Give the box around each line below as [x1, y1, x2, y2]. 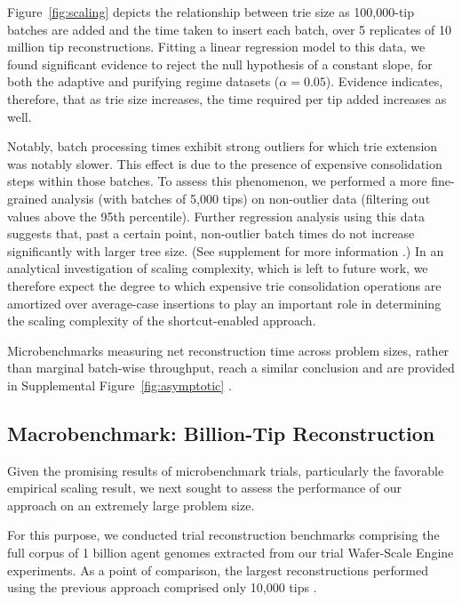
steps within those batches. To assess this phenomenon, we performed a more [7, 172, 427, 190]
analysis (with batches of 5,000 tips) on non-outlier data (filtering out [51, 189, 431, 207]
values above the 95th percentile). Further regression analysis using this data [7, 206, 425, 225]
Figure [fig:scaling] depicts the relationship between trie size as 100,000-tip [7, 3, 415, 20]
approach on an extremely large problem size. [7, 495, 255, 514]
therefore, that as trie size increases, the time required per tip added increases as [7, 89, 447, 108]
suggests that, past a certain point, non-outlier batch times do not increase [7, 224, 415, 243]
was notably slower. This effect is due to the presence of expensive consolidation [7, 154, 442, 173]
